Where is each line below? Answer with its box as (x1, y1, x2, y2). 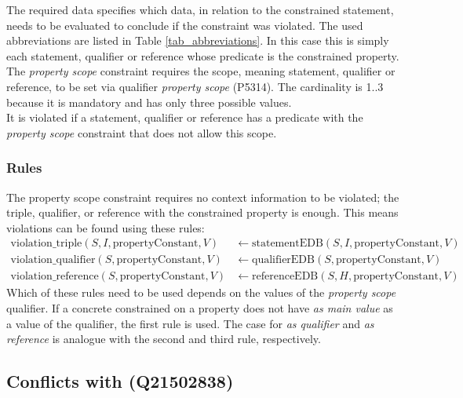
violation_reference (10, 271, 99, 283)
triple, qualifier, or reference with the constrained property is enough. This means (6, 204, 399, 221)
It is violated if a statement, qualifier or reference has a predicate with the (6, 109, 363, 126)
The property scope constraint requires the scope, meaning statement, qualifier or (6, 63, 396, 79)
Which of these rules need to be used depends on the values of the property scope (6, 284, 396, 301)
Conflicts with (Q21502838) (6, 369, 234, 393)
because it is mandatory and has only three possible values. (6, 93, 292, 110)
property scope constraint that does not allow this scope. (6, 124, 277, 141)
